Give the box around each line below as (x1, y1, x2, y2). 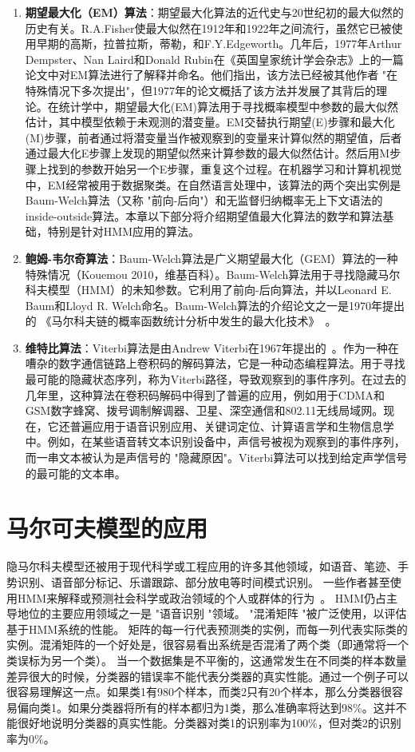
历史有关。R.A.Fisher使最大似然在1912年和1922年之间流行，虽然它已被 (25, 19, 392, 36)
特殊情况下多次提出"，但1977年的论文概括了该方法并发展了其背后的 (25, 82, 377, 98)
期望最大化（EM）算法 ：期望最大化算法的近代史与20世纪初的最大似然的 (25, 4, 404, 20)
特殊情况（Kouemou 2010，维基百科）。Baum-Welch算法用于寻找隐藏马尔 (25, 265, 401, 282)
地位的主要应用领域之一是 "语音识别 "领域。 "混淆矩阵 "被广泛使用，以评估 (17, 605, 407, 622)
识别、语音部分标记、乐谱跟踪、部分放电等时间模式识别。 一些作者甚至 (17, 573, 390, 590)
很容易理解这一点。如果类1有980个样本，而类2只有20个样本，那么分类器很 (6, 683, 392, 700)
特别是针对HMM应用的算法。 (47, 223, 200, 240)
